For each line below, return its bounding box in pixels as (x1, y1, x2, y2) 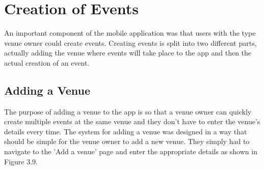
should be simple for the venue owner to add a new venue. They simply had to (4, 136, 250, 147)
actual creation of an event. (4, 57, 90, 68)
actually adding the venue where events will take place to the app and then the (4, 47, 252, 58)
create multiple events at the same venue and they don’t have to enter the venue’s (4, 116, 260, 127)
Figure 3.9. (4, 156, 38, 166)
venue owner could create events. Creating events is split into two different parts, (4, 37, 257, 48)
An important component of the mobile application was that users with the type (4, 27, 256, 38)
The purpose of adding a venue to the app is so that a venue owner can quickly (4, 106, 252, 117)
